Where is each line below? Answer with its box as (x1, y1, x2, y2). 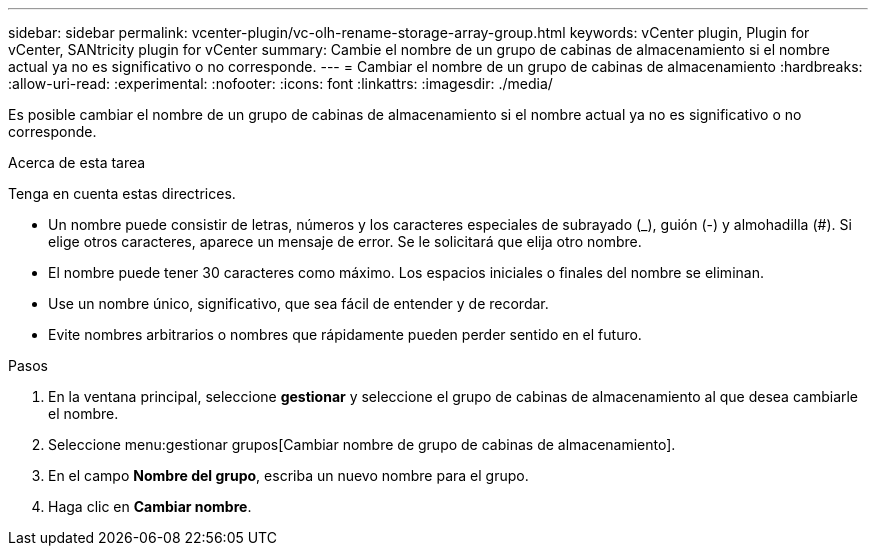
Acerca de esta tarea (8, 154, 146, 171)
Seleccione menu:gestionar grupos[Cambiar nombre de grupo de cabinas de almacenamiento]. (48, 436, 676, 453)
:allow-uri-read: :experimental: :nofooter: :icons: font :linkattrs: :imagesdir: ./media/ (8, 75, 553, 92)
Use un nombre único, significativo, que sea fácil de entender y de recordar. (48, 295, 549, 312)
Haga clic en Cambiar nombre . (48, 498, 252, 515)
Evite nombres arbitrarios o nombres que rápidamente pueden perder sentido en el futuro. (48, 326, 642, 343)
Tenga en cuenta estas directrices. (8, 185, 236, 202)
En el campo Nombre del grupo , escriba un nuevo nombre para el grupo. (48, 467, 529, 484)
